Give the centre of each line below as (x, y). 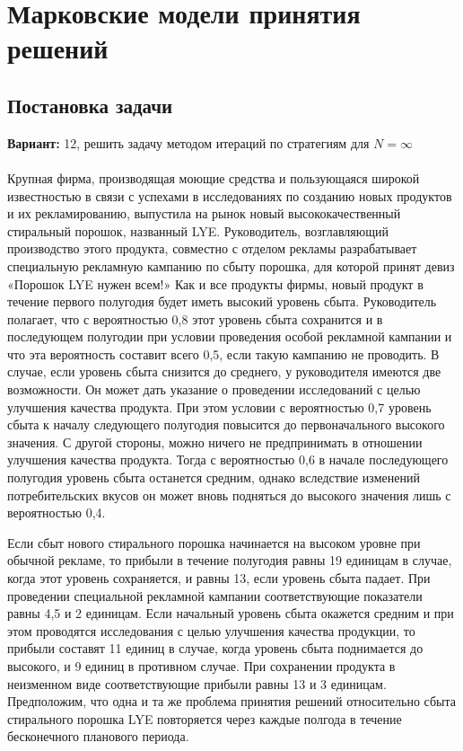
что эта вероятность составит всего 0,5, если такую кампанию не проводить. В (223, 353)
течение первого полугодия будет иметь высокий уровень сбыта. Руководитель (222, 301)
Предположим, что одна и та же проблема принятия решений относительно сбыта (232, 701)
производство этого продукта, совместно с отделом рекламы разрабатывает (212, 248)
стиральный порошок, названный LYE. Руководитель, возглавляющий (198, 230)
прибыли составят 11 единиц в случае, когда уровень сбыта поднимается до (215, 648)
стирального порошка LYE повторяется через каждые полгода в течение (205, 718)
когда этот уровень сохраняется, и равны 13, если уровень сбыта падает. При (219, 578)
